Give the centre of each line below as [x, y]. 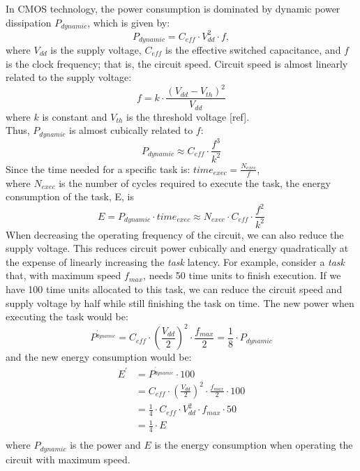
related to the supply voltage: [69, 77]
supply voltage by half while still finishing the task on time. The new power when [180, 302]
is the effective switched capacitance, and [253, 50]
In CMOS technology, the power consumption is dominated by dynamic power [173, 8]
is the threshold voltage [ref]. [188, 116]
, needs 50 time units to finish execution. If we [242, 275]
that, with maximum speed [63, 275]
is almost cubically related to [131, 130]
